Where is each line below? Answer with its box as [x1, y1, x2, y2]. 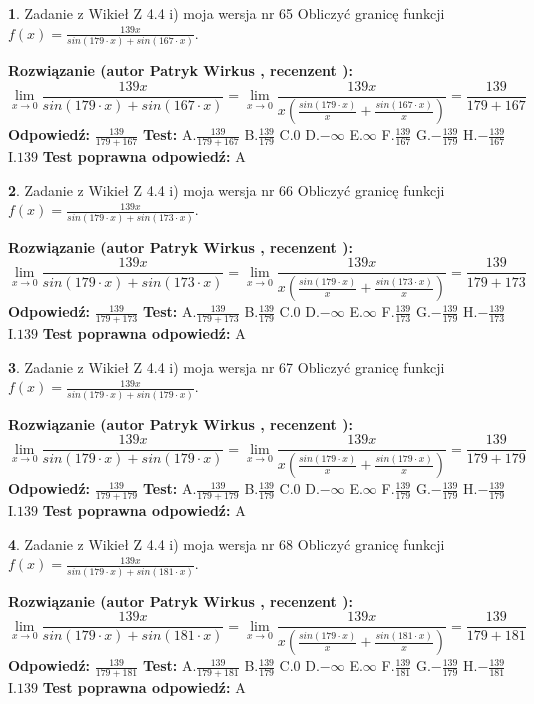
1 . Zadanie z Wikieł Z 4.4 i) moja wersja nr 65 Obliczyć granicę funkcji [8, 3, 445, 23]
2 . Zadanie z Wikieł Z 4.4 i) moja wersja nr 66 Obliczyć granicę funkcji [8, 179, 445, 200]
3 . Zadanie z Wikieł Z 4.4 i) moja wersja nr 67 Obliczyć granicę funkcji [8, 356, 445, 377]
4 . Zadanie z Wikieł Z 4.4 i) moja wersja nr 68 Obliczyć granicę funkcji [8, 533, 445, 554]
